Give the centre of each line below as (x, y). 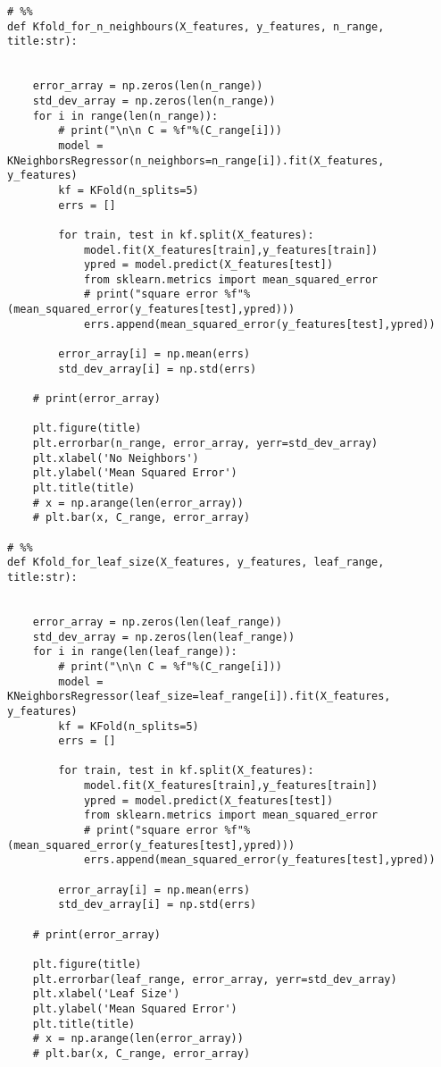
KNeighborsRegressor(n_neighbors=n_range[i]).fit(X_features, (196, 160)
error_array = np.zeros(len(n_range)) (148, 86)
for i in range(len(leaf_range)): (135, 652)
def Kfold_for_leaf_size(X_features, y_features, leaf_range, (196, 563)
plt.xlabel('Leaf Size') (106, 994)
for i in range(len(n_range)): (125, 116)
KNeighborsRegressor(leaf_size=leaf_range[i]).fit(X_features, (199, 697)
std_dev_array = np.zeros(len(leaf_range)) (164, 637)
